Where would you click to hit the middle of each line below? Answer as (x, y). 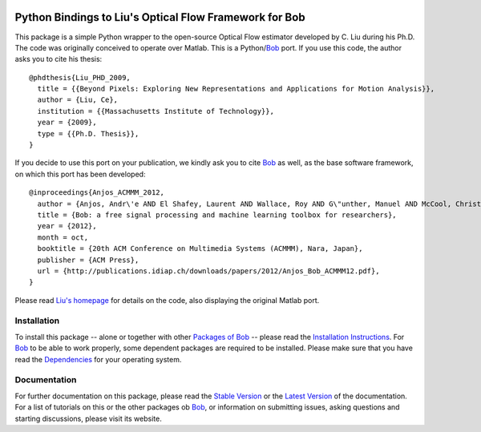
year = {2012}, (67, 226)
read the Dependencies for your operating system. (98, 359)
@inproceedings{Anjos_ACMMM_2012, (97, 193)
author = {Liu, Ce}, (78, 100)
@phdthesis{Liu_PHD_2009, (80, 77)
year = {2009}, (67, 123)
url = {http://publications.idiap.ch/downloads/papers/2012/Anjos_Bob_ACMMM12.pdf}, (208, 271)
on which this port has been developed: (80, 174)
